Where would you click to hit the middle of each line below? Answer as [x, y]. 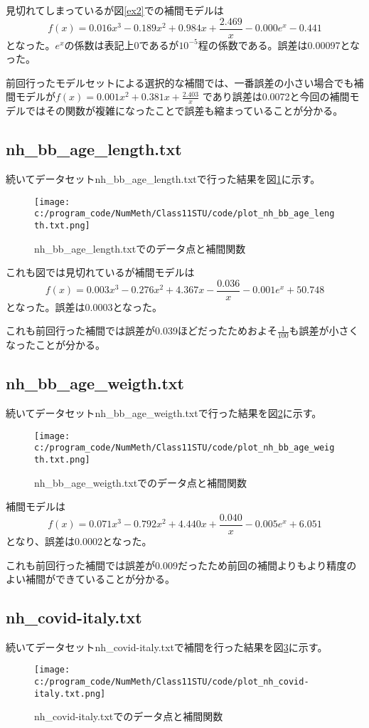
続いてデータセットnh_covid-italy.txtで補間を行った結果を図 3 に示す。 [167, 647]
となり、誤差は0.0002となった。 [79, 540]
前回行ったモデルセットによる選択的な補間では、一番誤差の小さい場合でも [180, 82]
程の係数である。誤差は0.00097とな [279, 44]
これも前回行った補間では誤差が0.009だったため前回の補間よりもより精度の [181, 565]
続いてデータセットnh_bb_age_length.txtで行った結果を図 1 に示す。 [163, 179]
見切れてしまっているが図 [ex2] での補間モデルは [115, 10]
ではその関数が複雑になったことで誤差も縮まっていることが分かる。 [184, 111]
